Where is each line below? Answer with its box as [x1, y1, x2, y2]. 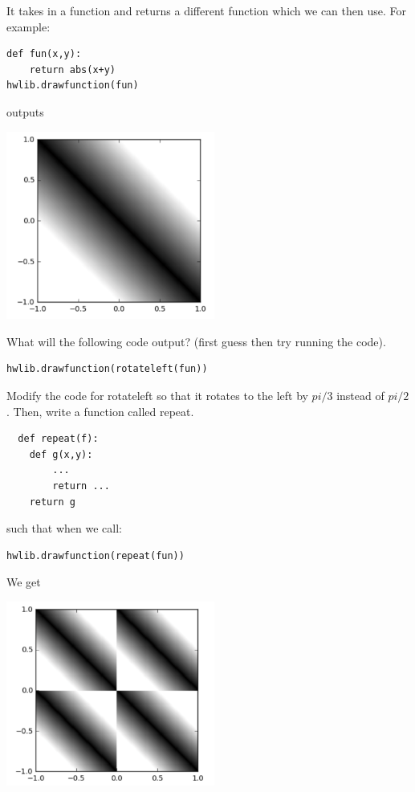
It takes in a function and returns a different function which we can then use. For [6, 2, 406, 18]
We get [6, 574, 41, 590]
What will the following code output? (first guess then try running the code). [6, 333, 386, 349]
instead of [336, 387, 384, 403]
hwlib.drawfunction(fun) [6, 80, 139, 92]
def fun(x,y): [6, 48, 82, 60]
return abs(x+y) [29, 63, 116, 76]
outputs [6, 103, 44, 120]
